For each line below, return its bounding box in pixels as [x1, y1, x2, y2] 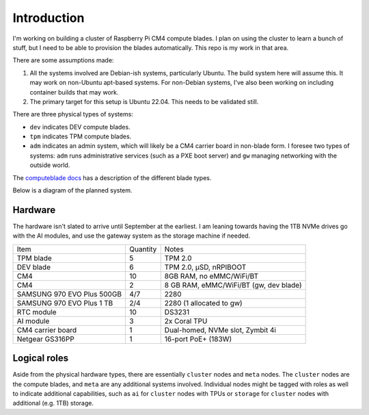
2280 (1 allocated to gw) [164, 298, 243, 307]
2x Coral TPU [164, 316, 208, 325]
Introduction [12, 10, 85, 25]
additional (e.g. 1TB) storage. [12, 399, 94, 407]
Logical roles [12, 353, 69, 364]
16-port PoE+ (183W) [164, 334, 232, 344]
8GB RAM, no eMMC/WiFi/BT [164, 271, 259, 281]
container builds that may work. [29, 88, 119, 96]
